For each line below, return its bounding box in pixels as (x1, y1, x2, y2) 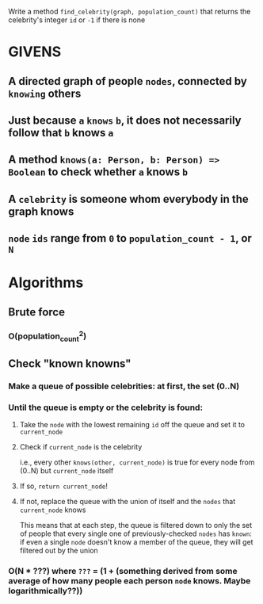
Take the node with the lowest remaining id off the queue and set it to (19, 419, 246, 429)
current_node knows (19, 505, 86, 514)
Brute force (8, 305, 66, 319)
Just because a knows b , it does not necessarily (8, 113, 242, 127)
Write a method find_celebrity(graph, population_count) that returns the (8, 7, 251, 16)
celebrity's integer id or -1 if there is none (8, 15, 146, 25)
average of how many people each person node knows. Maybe (8, 575, 251, 586)
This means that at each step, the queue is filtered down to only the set (19, 520, 253, 529)
